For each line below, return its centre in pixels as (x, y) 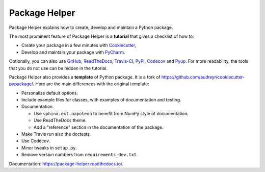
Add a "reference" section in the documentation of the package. (99, 127)
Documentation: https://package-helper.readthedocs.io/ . (66, 164)
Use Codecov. (36, 141)
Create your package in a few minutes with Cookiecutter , (79, 45)
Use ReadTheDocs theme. (60, 121)
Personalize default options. (50, 93)
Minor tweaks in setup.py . (49, 147)
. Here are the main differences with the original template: (91, 84)
